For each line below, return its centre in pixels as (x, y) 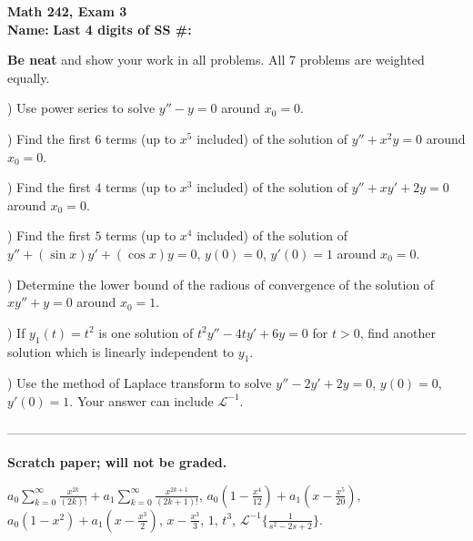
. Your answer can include (141, 400)
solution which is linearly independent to (121, 351)
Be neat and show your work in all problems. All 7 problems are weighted (216, 60)
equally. (29, 77)
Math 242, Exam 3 (67, 11)
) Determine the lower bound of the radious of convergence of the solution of (221, 284)
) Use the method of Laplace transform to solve (140, 383)
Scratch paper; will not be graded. (117, 462)
